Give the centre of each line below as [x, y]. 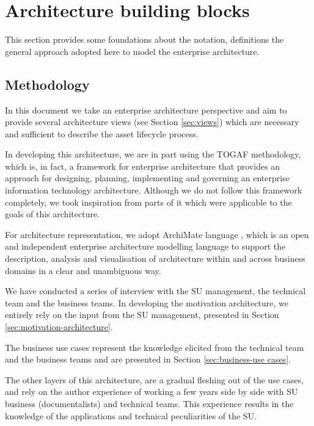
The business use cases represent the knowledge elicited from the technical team [155, 347]
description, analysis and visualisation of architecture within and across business [155, 258]
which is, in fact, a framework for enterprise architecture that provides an [143, 166]
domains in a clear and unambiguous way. [83, 270]
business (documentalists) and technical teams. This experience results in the [149, 403]
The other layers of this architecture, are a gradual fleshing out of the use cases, [155, 379]
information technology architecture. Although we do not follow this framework [154, 190]
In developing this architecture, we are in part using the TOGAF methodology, [153, 154]
